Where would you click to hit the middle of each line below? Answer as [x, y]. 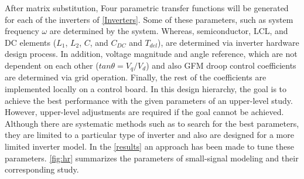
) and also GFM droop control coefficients [221, 65]
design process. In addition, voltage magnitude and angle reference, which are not [151, 54]
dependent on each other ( [52, 65]
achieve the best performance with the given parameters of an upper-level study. [149, 100]
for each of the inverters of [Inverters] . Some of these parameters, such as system [149, 19]
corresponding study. [42, 169]
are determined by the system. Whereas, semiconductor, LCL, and [169, 31]
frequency [22, 31]
